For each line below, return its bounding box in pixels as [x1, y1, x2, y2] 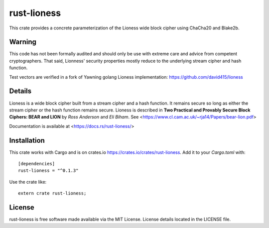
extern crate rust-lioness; [18, 191, 87, 196]
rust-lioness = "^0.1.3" [18, 168, 79, 174]
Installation [9, 136, 45, 144]
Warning [9, 38, 37, 46]
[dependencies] [18, 161, 55, 166]
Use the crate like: [9, 179, 47, 185]
